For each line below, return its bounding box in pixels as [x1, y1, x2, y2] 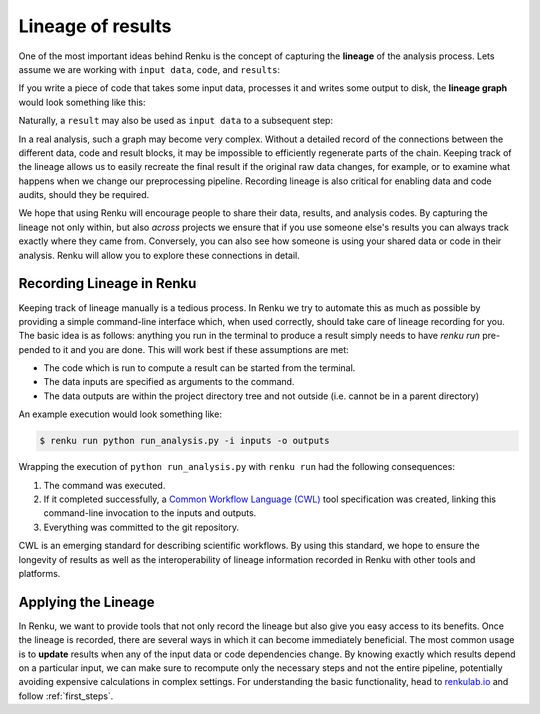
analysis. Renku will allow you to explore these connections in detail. [18, 249, 300, 261]
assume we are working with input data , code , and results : [18, 63, 280, 75]
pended [18, 343, 51, 355]
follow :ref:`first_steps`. [18, 690, 114, 702]
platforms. [18, 567, 61, 579]
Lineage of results [18, 15, 172, 37]
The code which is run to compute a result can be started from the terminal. [43, 362, 356, 374]
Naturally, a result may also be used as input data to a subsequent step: [18, 115, 334, 127]
